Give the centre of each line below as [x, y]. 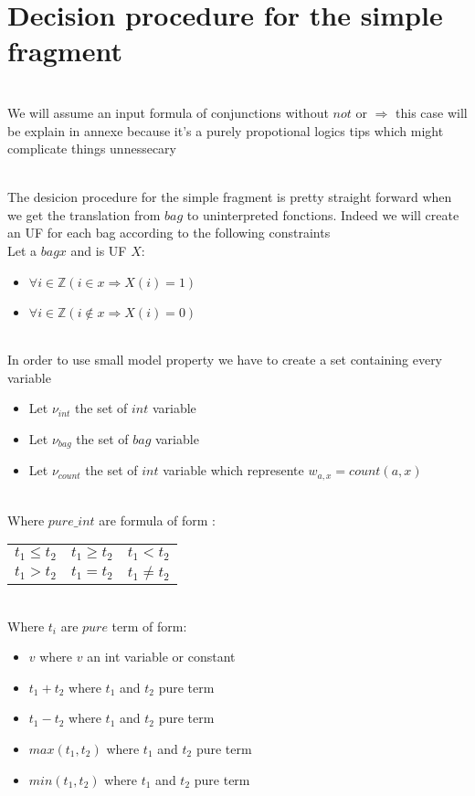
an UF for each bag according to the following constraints [169, 233]
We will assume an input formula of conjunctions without [168, 112]
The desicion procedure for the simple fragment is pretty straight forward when [230, 197]
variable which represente [233, 470]
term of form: [149, 626]
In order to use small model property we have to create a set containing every [225, 360]
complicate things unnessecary [92, 149]
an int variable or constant [161, 657]
